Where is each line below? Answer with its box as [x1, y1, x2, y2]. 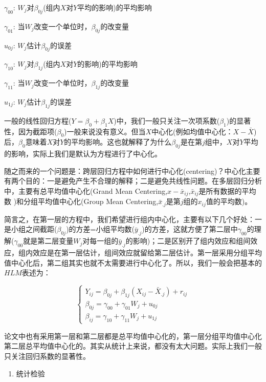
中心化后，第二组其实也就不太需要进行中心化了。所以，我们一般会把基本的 [11, 257, 262, 268]
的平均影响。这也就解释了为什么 [64, 136, 172, 147]
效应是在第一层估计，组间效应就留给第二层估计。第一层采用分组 [32, 247, 248, 258]
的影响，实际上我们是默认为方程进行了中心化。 [4, 148, 162, 159]
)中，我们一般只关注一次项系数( [114, 115, 220, 126]
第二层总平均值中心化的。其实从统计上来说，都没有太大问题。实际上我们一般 [4, 340, 262, 351]
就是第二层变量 [23, 235, 74, 246]
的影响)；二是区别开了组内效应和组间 [125, 235, 251, 246]
